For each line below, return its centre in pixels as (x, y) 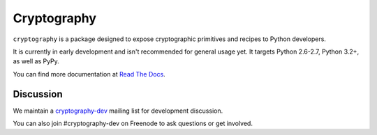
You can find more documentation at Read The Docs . (89, 74)
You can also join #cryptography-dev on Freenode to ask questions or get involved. (133, 124)
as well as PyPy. (36, 61)
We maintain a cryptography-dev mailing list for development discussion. (118, 111)
